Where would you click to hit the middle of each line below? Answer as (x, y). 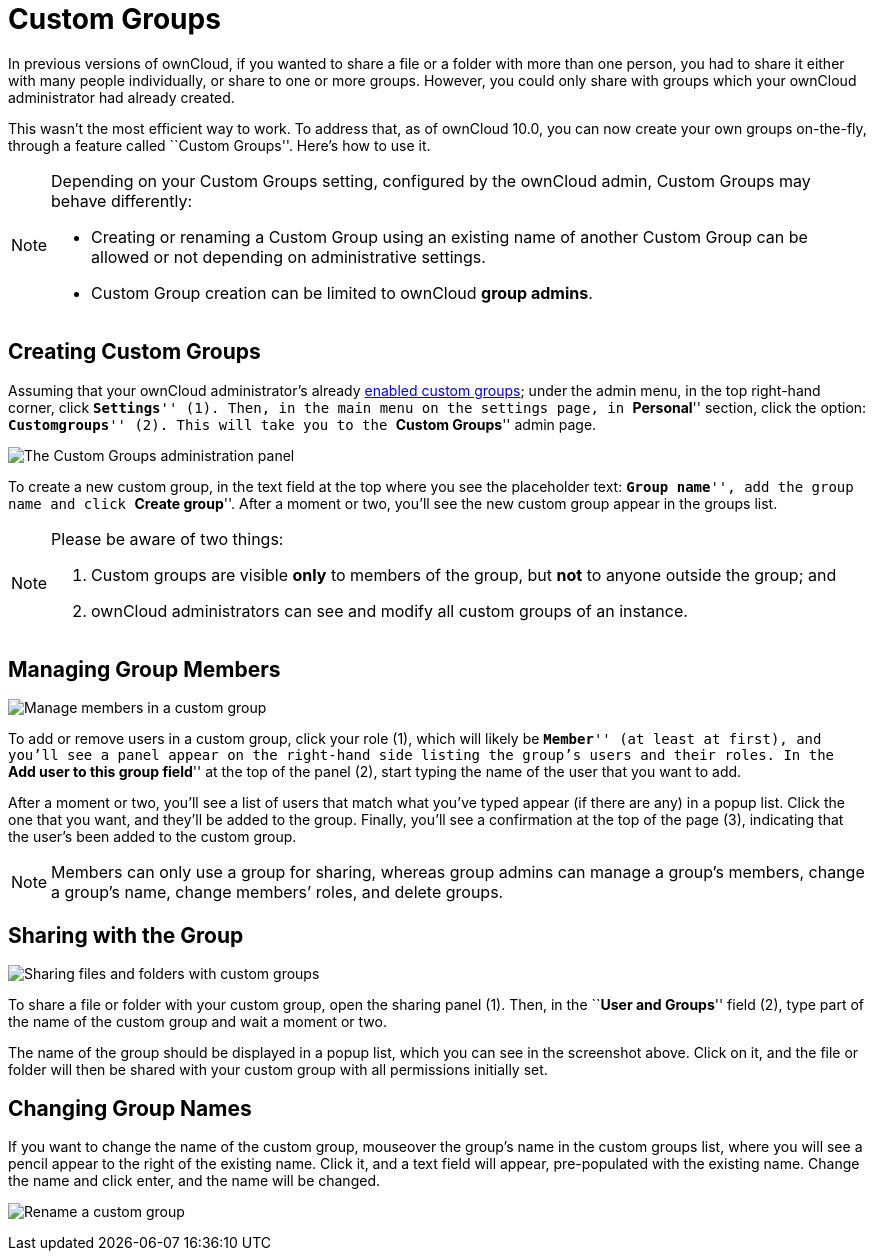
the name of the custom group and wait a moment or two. (197, 1022)
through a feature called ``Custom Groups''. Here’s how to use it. (219, 145)
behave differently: (121, 200)
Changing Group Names (130, 1108)
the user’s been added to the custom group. (152, 837)
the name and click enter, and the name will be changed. (194, 1181)
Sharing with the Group (126, 935)
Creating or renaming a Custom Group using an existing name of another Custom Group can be (449, 236)
